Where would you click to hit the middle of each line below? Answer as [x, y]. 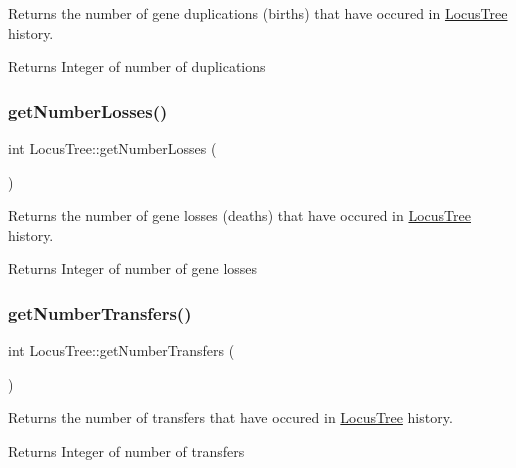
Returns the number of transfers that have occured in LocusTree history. [230, 417]
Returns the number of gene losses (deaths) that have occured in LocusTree [239, 215]
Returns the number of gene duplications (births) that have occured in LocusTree [258, 13]
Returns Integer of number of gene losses [133, 268]
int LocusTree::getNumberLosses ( [112, 148]
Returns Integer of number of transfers [126, 450]
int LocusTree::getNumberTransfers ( [121, 350]
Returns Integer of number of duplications [137, 66]
